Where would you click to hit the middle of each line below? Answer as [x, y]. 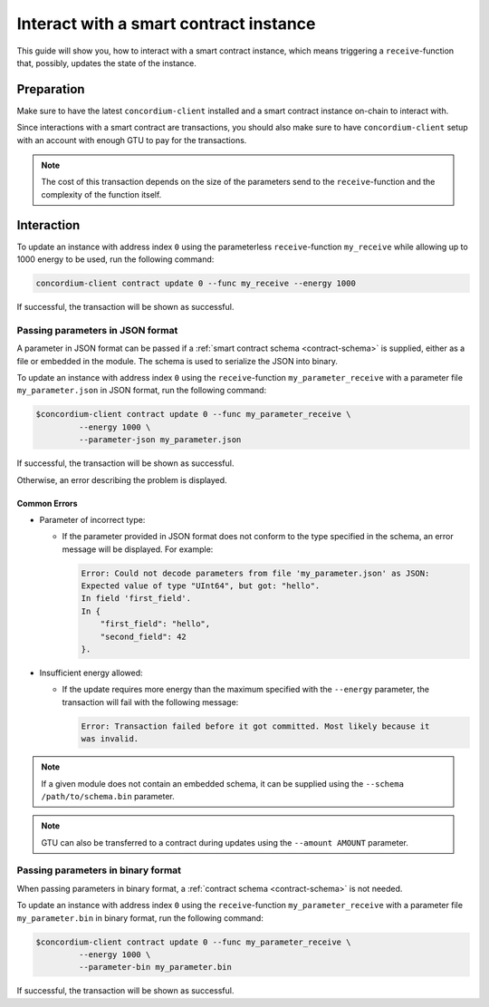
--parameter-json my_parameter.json [160, 440]
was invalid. [110, 739]
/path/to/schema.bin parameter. [108, 796]
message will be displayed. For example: [138, 549]
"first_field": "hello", [155, 624]
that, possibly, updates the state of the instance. [106, 63]
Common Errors [47, 503]
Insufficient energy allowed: [91, 673]
